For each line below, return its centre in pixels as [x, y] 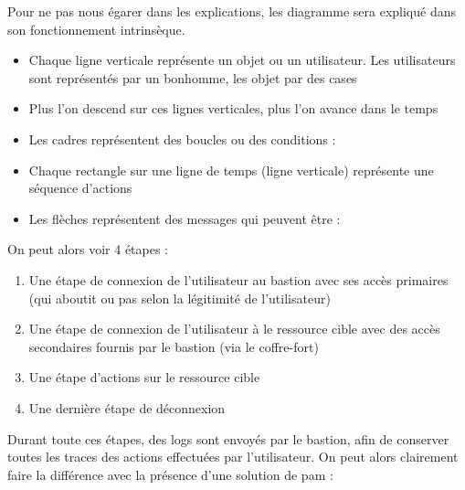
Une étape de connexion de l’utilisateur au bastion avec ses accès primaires [238, 279]
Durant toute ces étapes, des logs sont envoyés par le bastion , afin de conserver [228, 438]
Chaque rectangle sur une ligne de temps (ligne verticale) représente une [231, 170]
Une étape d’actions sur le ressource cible [144, 377]
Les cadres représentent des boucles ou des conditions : [182, 138]
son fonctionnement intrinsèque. [96, 29]
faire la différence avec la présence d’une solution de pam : [170, 474]
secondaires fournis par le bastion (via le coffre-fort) [174, 346]
